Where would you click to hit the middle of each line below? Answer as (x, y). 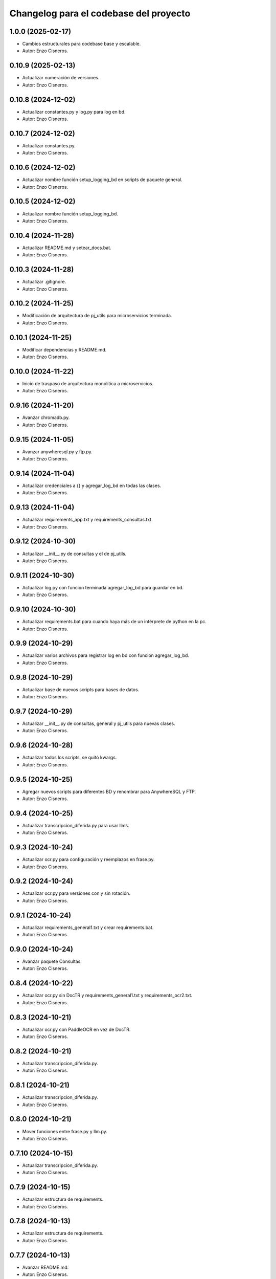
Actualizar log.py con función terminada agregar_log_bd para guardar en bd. (103, 587)
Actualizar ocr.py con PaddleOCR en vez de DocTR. (76, 1029)
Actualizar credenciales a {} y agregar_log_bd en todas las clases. (92, 486)
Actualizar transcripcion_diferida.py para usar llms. (76, 825)
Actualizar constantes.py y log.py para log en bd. (74, 112)
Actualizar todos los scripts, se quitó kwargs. (70, 758)
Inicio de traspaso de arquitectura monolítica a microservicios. (88, 384)
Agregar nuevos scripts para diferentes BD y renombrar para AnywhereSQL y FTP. (109, 791)
